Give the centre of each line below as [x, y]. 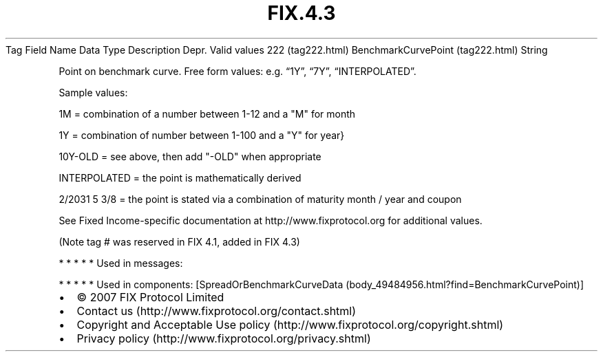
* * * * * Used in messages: [121, 263]
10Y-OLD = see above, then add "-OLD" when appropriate [190, 156]
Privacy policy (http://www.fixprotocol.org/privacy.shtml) [224, 338]
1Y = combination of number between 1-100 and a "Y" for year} [202, 135]
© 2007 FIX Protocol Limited [150, 297]
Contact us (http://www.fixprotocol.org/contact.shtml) [216, 311]
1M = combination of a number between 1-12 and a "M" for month [207, 113]
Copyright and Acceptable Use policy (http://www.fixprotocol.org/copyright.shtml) [290, 324]
